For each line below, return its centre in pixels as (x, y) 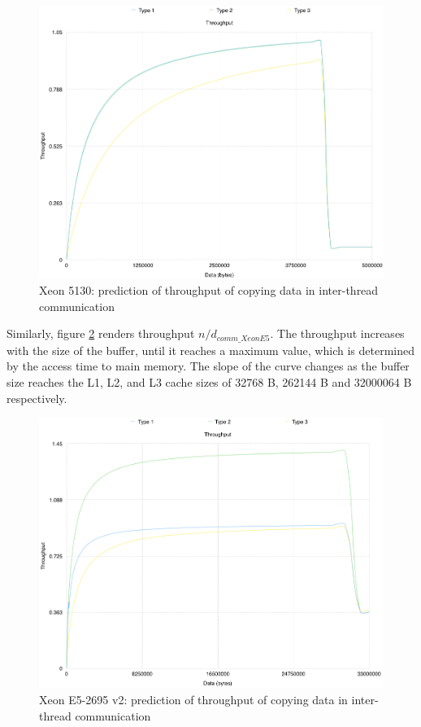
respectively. (37, 398)
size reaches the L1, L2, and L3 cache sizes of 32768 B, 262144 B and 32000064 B (209, 382)
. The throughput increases (337, 333)
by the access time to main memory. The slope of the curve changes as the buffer (208, 366)
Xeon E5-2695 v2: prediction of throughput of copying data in (193, 699)
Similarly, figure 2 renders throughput (101, 333)
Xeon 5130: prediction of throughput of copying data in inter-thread (209, 290)
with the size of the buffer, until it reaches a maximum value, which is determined (210, 350)
